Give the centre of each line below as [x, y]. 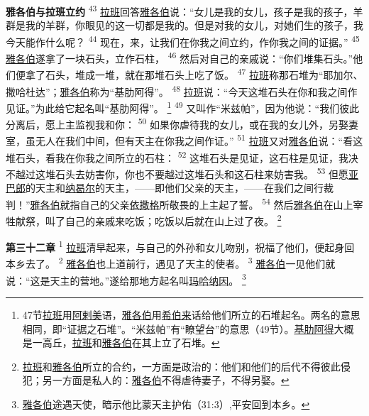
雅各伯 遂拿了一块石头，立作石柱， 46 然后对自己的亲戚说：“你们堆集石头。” [180, 57]
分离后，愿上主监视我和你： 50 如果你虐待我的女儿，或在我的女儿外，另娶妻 [182, 123]
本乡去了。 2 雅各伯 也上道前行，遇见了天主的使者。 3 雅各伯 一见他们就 [171, 263]
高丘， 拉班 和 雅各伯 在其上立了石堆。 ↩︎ [131, 343]
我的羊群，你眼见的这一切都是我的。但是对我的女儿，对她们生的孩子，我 [194, 25]
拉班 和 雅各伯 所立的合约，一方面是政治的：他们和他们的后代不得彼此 [181, 366]
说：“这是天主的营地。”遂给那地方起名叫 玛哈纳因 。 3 [126, 279]
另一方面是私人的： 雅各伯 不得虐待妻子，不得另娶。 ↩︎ [166, 380]
